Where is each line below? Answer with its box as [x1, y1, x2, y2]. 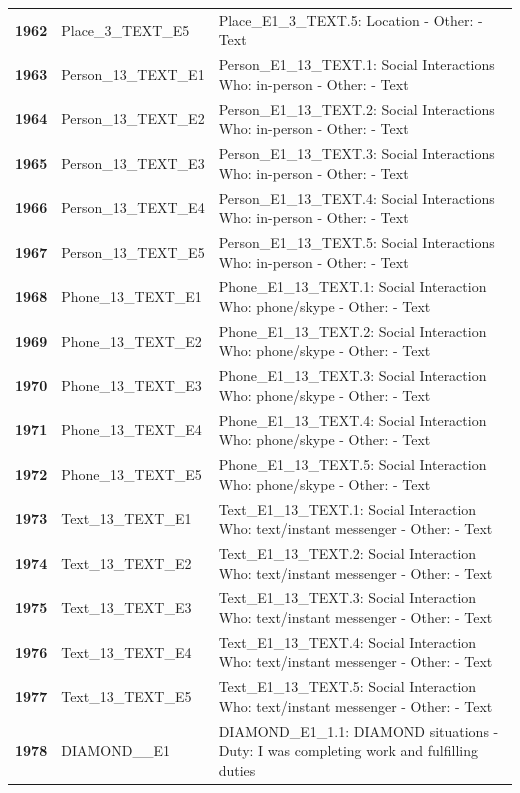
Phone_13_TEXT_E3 [61, 375, 202, 396]
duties [218, 759, 256, 780]
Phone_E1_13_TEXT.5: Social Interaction [218, 454, 487, 475]
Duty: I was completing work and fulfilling [218, 740, 478, 761]
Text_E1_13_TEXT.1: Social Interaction [218, 498, 477, 519]
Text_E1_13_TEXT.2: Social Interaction [218, 543, 477, 563]
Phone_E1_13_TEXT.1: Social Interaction [218, 276, 487, 297]
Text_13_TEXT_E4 [61, 641, 192, 662]
